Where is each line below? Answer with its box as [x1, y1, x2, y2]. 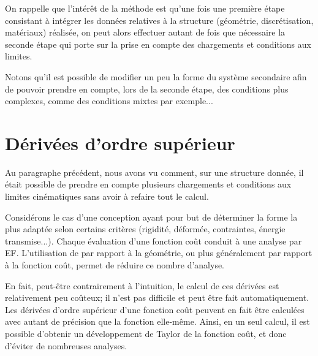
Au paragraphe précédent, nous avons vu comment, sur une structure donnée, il [5, 165, 304, 178]
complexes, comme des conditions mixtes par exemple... [5, 94, 213, 107]
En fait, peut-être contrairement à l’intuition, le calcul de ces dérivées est [5, 279, 279, 292]
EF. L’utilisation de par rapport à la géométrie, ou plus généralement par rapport [5, 246, 312, 259]
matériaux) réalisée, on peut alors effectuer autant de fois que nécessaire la [5, 26, 286, 39]
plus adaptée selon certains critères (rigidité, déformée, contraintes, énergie [5, 222, 286, 235]
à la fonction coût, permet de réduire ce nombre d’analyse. [5, 259, 225, 271]
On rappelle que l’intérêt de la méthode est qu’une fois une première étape [5, 2, 285, 14]
